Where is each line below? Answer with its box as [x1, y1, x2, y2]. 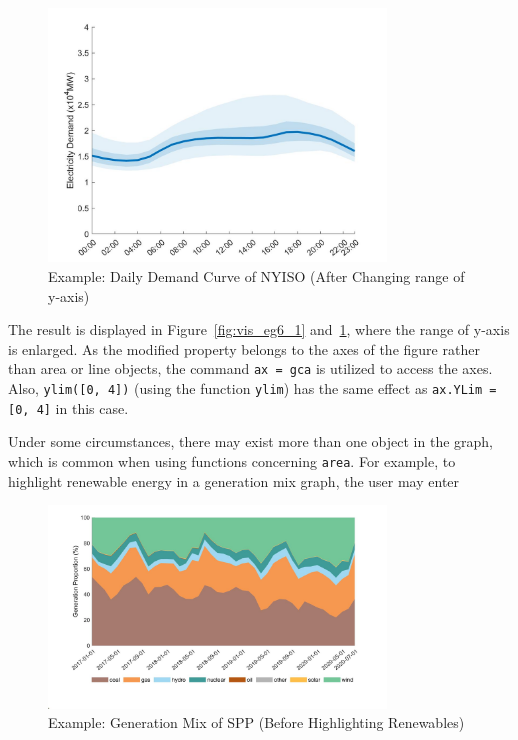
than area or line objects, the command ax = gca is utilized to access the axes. [8, 358, 493, 379]
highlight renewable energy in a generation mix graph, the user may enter [8, 470, 460, 491]
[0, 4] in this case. [8, 397, 129, 418]
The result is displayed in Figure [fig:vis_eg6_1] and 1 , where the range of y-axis [8, 319, 510, 340]
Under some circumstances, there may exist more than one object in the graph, [8, 431, 494, 452]
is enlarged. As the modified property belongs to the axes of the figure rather [8, 338, 480, 359]
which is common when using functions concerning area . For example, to [8, 450, 456, 471]
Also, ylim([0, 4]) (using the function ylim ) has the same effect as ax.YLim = [8, 378, 497, 399]
